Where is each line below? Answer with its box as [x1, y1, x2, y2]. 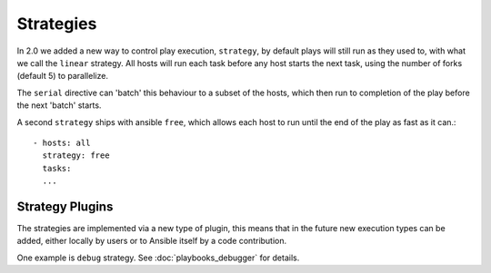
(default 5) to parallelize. [16, 71, 109, 82]
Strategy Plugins [16, 199, 114, 214]
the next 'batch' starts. [16, 100, 102, 111]
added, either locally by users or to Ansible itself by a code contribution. [16, 236, 287, 247]
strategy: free [42, 151, 110, 161]
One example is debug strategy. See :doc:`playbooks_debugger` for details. [16, 252, 300, 263]
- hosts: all [33, 137, 91, 148]
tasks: [42, 163, 72, 173]
